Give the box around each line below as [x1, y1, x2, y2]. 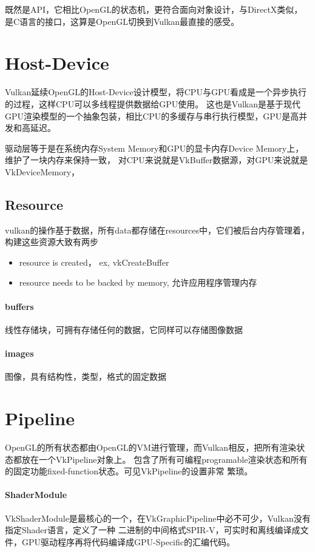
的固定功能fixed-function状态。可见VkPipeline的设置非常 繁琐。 [5, 465, 253, 477]
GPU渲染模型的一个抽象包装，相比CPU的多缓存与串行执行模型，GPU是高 [5, 109, 299, 122]
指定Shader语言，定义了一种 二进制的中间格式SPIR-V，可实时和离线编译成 [5, 523, 300, 536]
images [5, 347, 34, 360]
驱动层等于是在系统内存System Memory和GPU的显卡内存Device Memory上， [5, 141, 304, 154]
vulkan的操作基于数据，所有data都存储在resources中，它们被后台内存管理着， [5, 223, 310, 236]
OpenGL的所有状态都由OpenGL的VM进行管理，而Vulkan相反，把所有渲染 [5, 440, 297, 453]
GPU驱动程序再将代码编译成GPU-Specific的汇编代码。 [21, 535, 235, 548]
